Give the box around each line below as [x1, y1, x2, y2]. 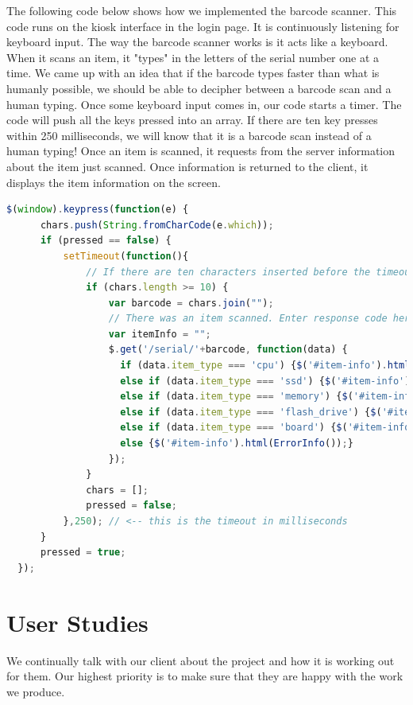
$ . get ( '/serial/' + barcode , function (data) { [108, 344, 348, 356]
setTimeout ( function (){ [63, 250, 189, 262]
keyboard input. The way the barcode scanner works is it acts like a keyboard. [6, 33, 388, 50]
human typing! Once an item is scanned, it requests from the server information [6, 142, 396, 159]
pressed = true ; [40, 547, 126, 559]
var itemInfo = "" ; [108, 328, 211, 340]
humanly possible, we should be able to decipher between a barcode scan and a [6, 80, 392, 96]
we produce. [6, 683, 65, 699]
